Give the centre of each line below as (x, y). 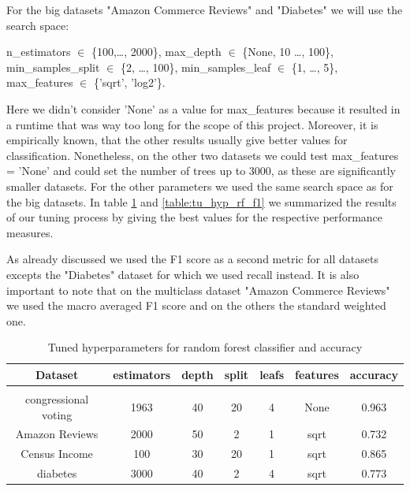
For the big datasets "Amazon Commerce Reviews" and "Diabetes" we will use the (205, 9)
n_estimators (39, 52)
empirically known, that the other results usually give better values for (177, 140)
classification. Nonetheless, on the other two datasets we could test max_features (203, 155)
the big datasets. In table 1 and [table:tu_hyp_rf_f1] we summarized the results (201, 201)
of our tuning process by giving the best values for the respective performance (195, 217)
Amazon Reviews (57, 434)
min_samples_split (53, 67)
